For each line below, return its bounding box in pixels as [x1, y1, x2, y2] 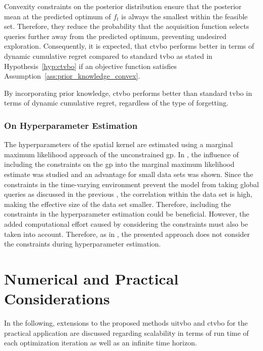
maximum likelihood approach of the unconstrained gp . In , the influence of [4, 149, 239, 159]
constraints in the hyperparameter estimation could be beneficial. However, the [4, 208, 249, 219]
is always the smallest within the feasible [121, 11, 248, 21]
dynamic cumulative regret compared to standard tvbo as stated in [4, 50, 213, 61]
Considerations [4, 288, 110, 309]
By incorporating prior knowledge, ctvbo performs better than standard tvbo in [4, 87, 252, 98]
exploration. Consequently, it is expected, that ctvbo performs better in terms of [4, 41, 254, 51]
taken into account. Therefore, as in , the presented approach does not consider [4, 228, 250, 239]
